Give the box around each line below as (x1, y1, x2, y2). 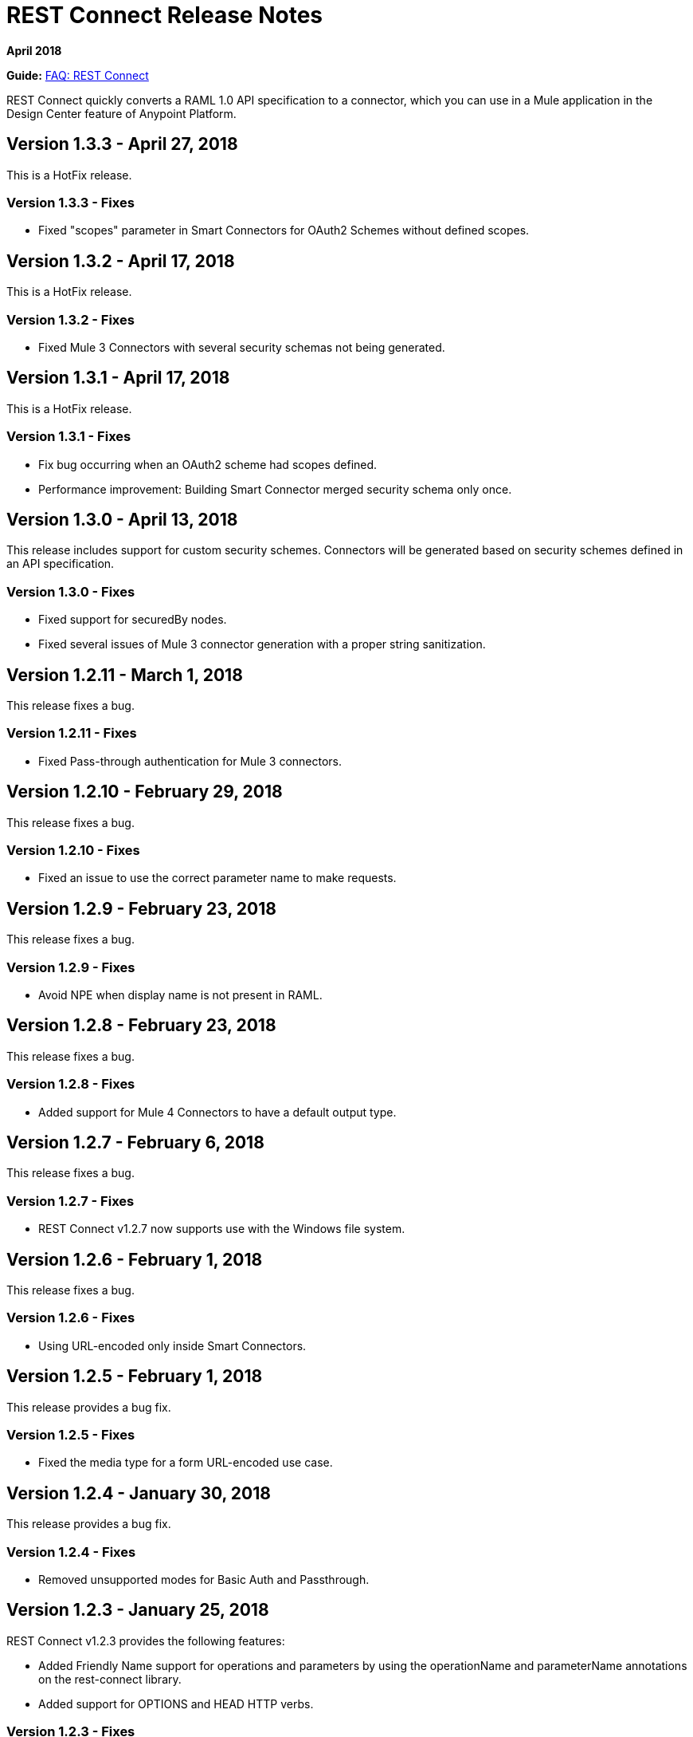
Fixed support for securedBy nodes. (38, 612, 227, 627)
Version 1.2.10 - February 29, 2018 (6, 782, 283, 802)
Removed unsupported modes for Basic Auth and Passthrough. (38, 1572, 370, 1586)
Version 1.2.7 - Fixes (6, 1192, 135, 1209)
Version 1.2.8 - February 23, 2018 (6, 1015, 276, 1036)
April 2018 (6, 43, 62, 57)
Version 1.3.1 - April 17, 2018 (6, 368, 230, 388)
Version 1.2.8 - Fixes (6, 1076, 135, 1093)
